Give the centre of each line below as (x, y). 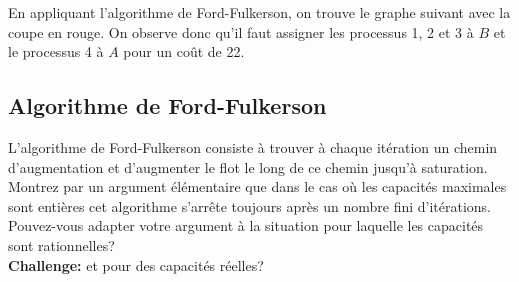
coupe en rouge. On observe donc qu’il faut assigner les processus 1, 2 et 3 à (241, 31)
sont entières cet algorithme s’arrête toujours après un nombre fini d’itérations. (249, 205)
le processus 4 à (56, 51)
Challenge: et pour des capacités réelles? (136, 264)
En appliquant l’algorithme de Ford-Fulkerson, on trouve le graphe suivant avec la (259, 12)
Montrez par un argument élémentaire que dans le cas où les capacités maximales (257, 186)
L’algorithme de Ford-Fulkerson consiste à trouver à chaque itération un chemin (253, 146)
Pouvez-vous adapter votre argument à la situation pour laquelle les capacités (246, 225)
